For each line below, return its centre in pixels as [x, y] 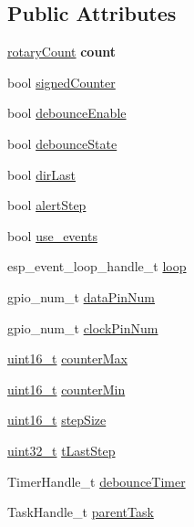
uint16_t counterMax [67, 358]
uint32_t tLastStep [61, 450]
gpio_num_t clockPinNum [83, 327]
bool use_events [52, 235]
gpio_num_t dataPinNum [82, 296]
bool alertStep [47, 205]
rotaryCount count [62, 52]
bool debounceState [62, 143]
